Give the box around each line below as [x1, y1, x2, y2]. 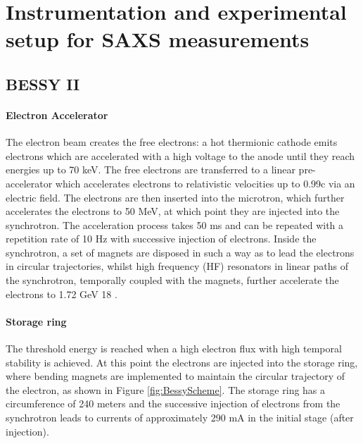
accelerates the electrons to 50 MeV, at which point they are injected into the [6, 204, 340, 218]
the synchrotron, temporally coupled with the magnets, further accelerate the [6, 273, 339, 288]
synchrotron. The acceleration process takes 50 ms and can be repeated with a [6, 217, 344, 232]
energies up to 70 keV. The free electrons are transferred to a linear [6, 162, 295, 177]
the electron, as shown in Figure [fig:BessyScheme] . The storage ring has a [6, 382, 326, 397]
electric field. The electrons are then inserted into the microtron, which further [6, 190, 345, 204]
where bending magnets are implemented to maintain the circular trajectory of [6, 369, 345, 383]
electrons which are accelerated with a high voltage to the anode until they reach [6, 148, 355, 163]
